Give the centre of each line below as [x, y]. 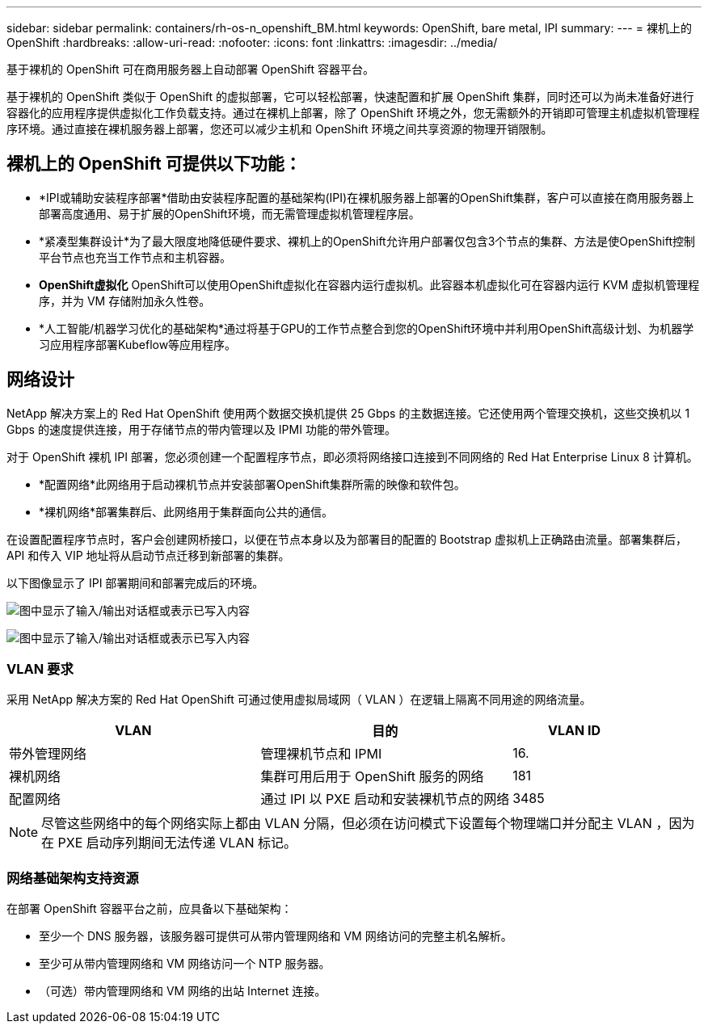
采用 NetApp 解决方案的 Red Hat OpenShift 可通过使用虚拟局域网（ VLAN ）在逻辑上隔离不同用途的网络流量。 [299, 700]
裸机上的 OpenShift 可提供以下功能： [154, 164]
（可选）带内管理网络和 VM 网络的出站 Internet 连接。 [183, 991]
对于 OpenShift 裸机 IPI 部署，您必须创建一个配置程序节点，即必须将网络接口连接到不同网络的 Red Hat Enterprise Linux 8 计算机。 [352, 456]
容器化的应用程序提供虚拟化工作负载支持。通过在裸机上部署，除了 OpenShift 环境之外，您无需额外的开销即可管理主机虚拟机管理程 [353, 113]
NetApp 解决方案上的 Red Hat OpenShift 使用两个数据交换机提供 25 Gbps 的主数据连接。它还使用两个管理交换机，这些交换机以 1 [348, 413]
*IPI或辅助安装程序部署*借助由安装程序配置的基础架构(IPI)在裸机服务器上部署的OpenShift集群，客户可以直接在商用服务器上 [367, 197]
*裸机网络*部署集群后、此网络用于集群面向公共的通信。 [186, 511]
